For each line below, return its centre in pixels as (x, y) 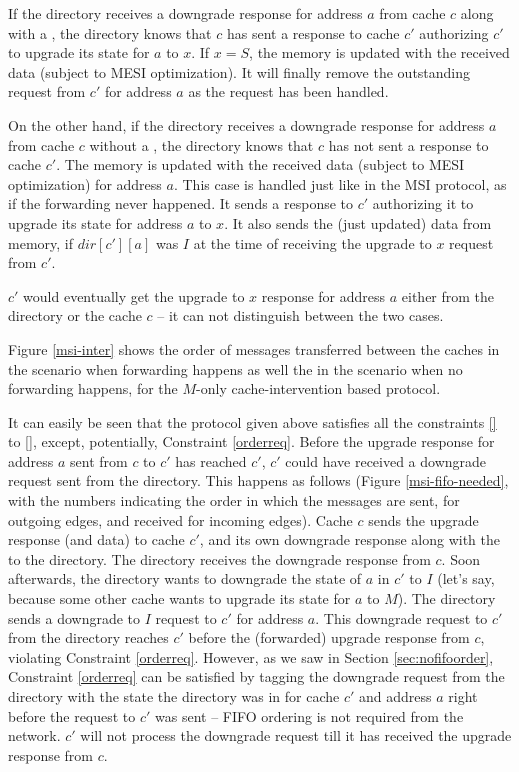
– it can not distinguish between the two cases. (300, 315)
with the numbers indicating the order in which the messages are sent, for (234, 500)
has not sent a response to (408, 144)
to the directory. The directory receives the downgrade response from (219, 558)
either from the (448, 295)
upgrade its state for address (95, 222)
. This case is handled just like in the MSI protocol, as (340, 183)
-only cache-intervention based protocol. (318, 388)
